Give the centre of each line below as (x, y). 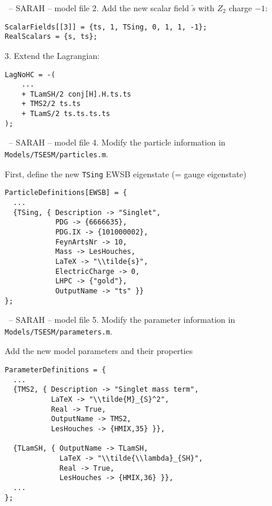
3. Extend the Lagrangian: (52, 55)
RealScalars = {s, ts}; (51, 37)
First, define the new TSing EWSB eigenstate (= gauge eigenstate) (126, 173)
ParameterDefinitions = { (55, 370)
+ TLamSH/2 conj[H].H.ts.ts (76, 94)
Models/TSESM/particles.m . (57, 154)
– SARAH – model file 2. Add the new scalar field (99, 8)
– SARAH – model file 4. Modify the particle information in (117, 142)
